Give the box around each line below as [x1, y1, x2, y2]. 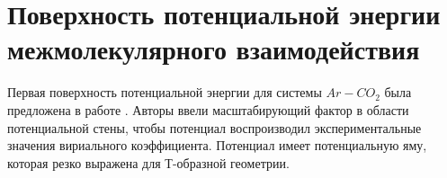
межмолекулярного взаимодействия [7, 31, 420, 67]
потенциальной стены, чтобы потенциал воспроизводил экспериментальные [7, 118, 422, 137]
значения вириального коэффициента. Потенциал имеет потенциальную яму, [7, 136, 427, 155]
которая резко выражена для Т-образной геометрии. [7, 153, 290, 172]
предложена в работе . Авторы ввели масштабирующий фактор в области [7, 100, 409, 119]
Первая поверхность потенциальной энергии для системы [7, 83, 322, 102]
